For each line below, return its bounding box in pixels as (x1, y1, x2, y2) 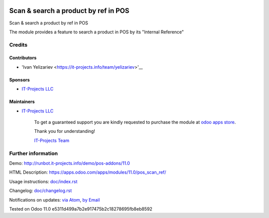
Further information (9, 150, 58, 157)
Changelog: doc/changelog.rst (9, 188, 72, 194)
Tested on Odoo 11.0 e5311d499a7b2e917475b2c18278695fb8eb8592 (9, 206, 153, 212)
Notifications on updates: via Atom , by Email (9, 197, 100, 203)
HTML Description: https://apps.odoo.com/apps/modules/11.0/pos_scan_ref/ (9, 169, 166, 175)
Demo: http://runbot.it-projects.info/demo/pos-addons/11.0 (9, 160, 131, 166)
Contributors (9, 55, 37, 61)
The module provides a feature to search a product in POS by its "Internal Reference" (9, 29, 184, 35)
